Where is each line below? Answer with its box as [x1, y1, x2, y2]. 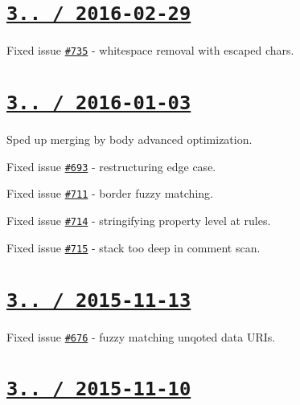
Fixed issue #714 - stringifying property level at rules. [6, 212, 271, 229]
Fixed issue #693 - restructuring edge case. [6, 157, 216, 174]
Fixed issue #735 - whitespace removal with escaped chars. [6, 42, 294, 59]
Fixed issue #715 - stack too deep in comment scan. [6, 239, 261, 256]
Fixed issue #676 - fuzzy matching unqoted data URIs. [6, 328, 276, 345]
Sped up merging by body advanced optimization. [6, 131, 253, 148]
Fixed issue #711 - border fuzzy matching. [6, 185, 213, 202]
